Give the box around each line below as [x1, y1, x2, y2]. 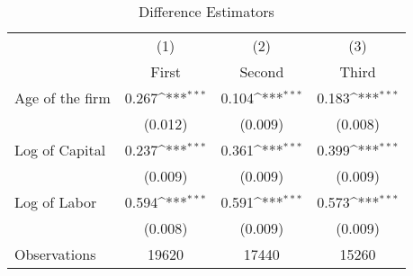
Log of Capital [14, 139, 106, 160]
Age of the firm [14, 87, 111, 108]
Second [239, 61, 284, 82]
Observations [14, 244, 96, 264]
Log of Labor [14, 191, 97, 212]
